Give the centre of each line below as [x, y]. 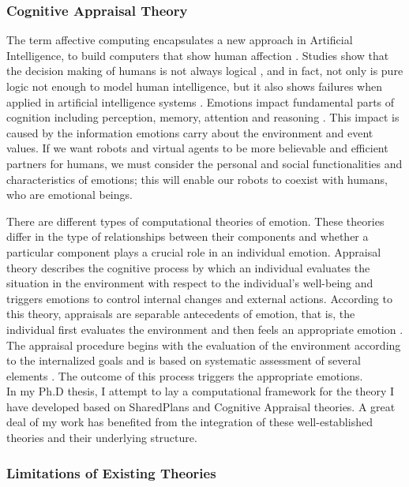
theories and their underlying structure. [102, 438]
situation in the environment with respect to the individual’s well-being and [190, 283]
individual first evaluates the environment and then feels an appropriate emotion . [205, 329]
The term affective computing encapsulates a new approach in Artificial [180, 40]
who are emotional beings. [69, 195]
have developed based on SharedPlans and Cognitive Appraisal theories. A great [201, 406]
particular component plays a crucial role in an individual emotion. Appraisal [194, 251]
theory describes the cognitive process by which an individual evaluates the [188, 267]
